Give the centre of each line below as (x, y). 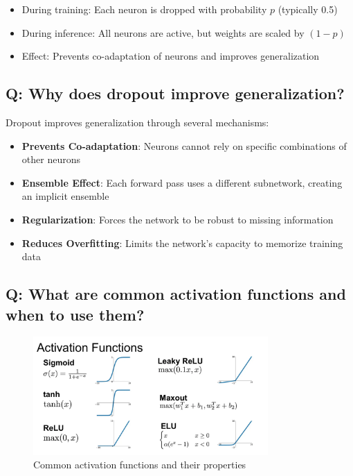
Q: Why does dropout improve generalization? (175, 93)
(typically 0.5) (308, 9)
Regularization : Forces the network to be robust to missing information (178, 219)
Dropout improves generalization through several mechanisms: (137, 122)
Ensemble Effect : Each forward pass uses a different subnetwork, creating (182, 182)
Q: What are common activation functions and (176, 294)
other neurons (51, 159)
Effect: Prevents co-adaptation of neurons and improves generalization (171, 56)
